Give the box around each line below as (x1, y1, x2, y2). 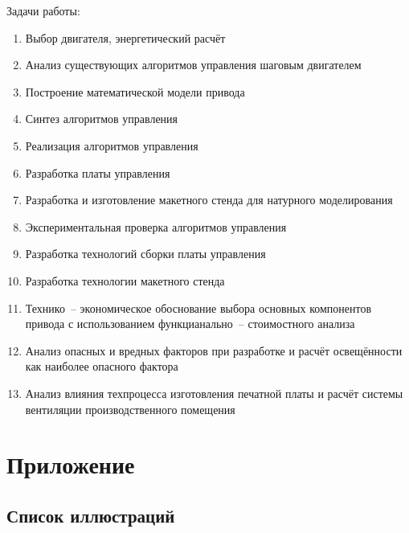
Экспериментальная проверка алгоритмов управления (25, 218, 287, 235)
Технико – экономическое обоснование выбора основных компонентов (25, 299, 372, 316)
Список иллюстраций (6, 502, 175, 527)
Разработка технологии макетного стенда (25, 272, 225, 289)
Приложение (6, 448, 135, 481)
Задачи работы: (6, 2, 80, 18)
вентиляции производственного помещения (25, 400, 235, 417)
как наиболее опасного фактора (25, 358, 178, 375)
